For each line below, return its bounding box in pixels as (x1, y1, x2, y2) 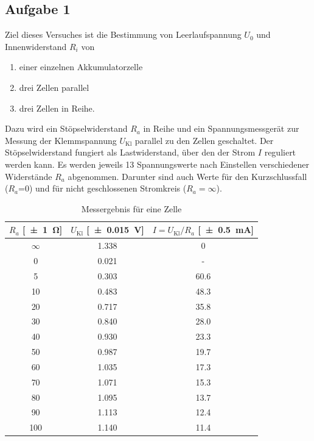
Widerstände (5, 170, 52, 182)
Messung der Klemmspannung (5, 134, 117, 146)
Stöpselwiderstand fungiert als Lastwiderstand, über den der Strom (5, 146, 256, 159)
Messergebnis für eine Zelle (81, 202, 182, 215)
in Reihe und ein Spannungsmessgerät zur (143, 122, 299, 135)
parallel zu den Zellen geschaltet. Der (134, 134, 274, 146)
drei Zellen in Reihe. (19, 101, 95, 114)
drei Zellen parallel (19, 81, 89, 93)
